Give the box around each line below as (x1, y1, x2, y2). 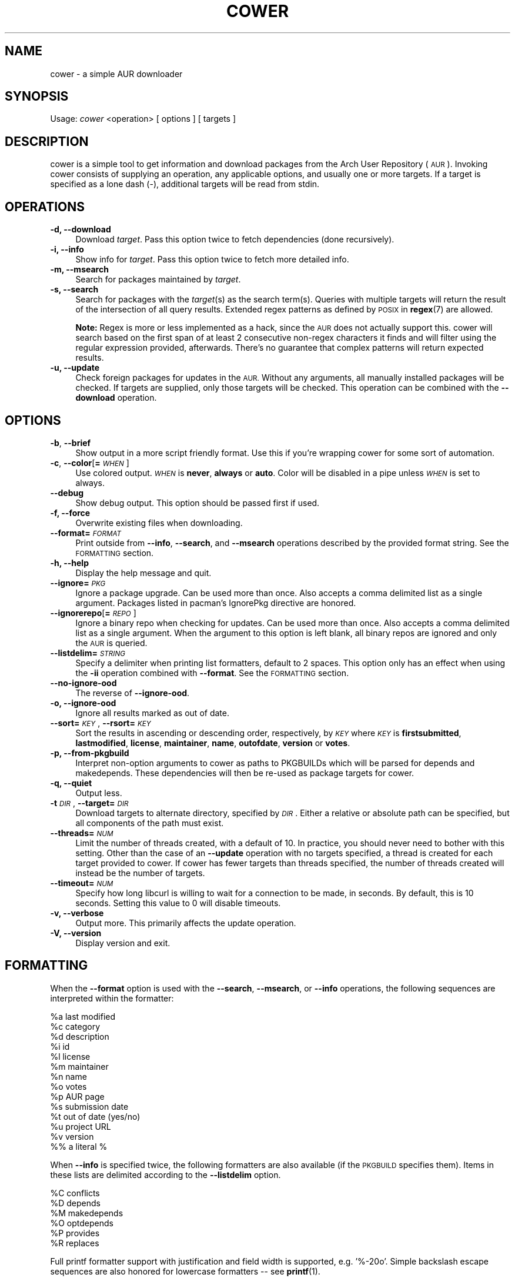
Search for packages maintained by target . (75, 274, 241, 285)
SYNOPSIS (5, 89, 69, 104)
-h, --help (50, 557, 89, 568)
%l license (50, 1051, 91, 1062)
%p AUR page (50, 1091, 105, 1102)
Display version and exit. (75, 937, 170, 948)
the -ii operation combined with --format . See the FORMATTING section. (75, 667, 349, 678)
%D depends (50, 1197, 101, 1208)
